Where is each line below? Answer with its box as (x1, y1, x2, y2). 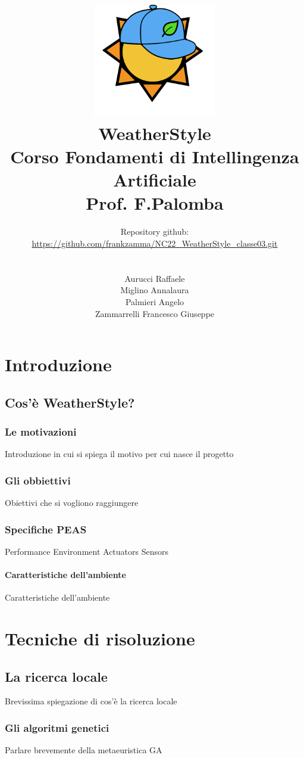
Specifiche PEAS (5, 521, 87, 536)
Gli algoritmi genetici (5, 720, 109, 735)
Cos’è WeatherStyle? (5, 393, 135, 411)
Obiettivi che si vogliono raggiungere (5, 496, 139, 509)
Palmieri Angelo (125, 295, 184, 307)
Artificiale (113, 167, 196, 192)
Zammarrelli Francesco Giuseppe (95, 307, 215, 319)
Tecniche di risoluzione (5, 626, 195, 651)
